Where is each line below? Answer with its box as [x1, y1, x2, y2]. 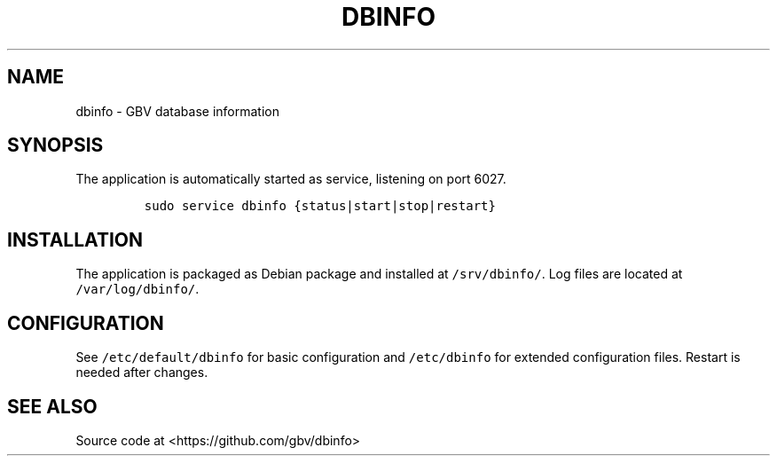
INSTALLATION [7, 228, 143, 251]
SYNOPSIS [7, 134, 104, 157]
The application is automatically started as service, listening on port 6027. [75, 171, 506, 187]
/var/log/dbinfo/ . [75, 281, 200, 297]
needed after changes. [75, 365, 208, 381]
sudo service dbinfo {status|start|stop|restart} [144, 199, 496, 214]
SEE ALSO [7, 395, 98, 418]
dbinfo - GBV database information [75, 103, 279, 119]
